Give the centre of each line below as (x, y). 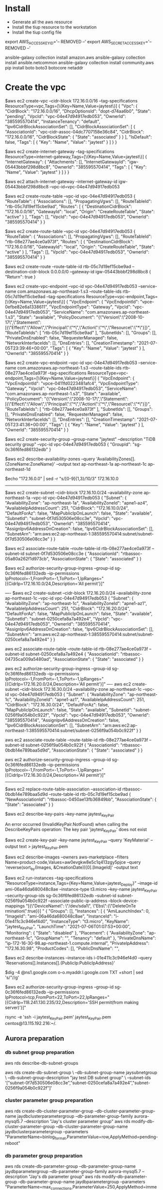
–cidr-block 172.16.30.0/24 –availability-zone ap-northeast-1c (81, 689)
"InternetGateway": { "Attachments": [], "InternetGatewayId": (66, 162)
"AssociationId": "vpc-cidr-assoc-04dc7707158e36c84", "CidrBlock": (75, 132)
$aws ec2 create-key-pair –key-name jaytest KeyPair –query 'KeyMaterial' (77, 841)
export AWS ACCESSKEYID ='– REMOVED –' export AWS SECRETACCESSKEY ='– (78, 42)
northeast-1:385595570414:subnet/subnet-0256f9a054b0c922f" (70, 730)
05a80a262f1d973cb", (27, 558)
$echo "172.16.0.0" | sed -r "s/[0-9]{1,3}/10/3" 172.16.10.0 (62, 478)
